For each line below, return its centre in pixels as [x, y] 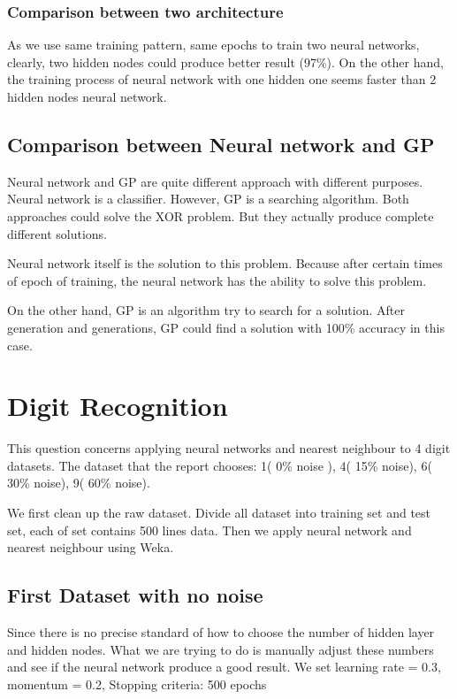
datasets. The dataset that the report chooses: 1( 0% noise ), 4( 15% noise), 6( [220, 465]
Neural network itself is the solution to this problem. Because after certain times [225, 263]
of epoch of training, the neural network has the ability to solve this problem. [217, 280]
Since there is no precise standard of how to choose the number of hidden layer [221, 632]
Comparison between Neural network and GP [221, 144]
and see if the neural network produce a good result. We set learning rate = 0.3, [224, 667]
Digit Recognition [118, 406]
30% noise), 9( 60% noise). [79, 483]
